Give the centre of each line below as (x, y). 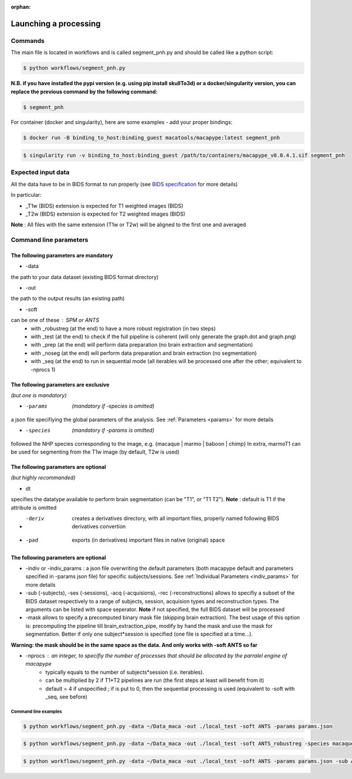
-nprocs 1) (43, 370)
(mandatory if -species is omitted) (113, 406)
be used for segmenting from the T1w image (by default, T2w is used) (95, 452)
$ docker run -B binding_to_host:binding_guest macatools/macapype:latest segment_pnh (152, 138)
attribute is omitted (34, 508)
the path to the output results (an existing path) (68, 298)
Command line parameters (50, 240)
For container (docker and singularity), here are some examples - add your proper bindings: (122, 122)
